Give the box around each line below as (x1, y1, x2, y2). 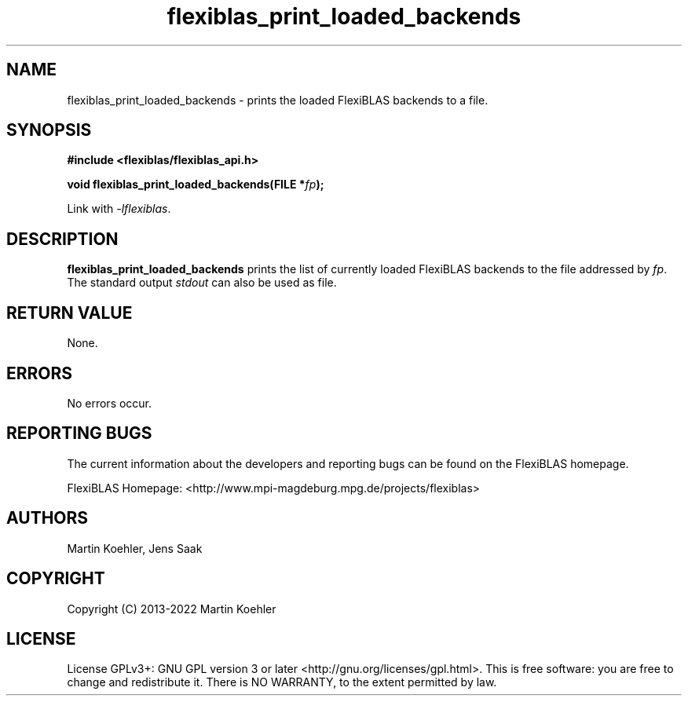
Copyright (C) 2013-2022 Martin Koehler (67, 601, 276, 616)
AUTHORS (6, 508, 89, 528)
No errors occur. (67, 396, 152, 410)
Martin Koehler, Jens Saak (67, 541, 203, 555)
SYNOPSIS (6, 120, 92, 141)
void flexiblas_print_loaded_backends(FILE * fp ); (67, 177, 324, 192)
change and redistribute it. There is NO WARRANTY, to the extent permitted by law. (67, 675, 497, 689)
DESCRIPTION (6, 229, 119, 249)
